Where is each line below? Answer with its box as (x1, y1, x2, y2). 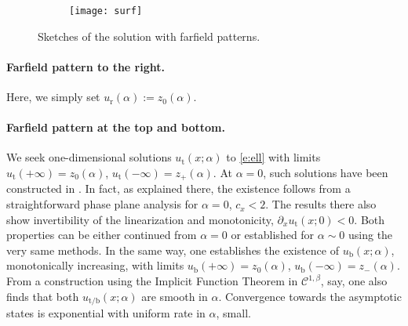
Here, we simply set (6, 89, 100, 105)
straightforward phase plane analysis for (6, 196, 199, 212)
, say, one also (320, 273, 388, 289)
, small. (216, 305, 251, 321)
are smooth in (141, 288, 208, 304)
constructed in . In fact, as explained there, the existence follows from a (6, 180, 351, 197)
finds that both (6, 288, 79, 304)
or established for (231, 226, 315, 243)
